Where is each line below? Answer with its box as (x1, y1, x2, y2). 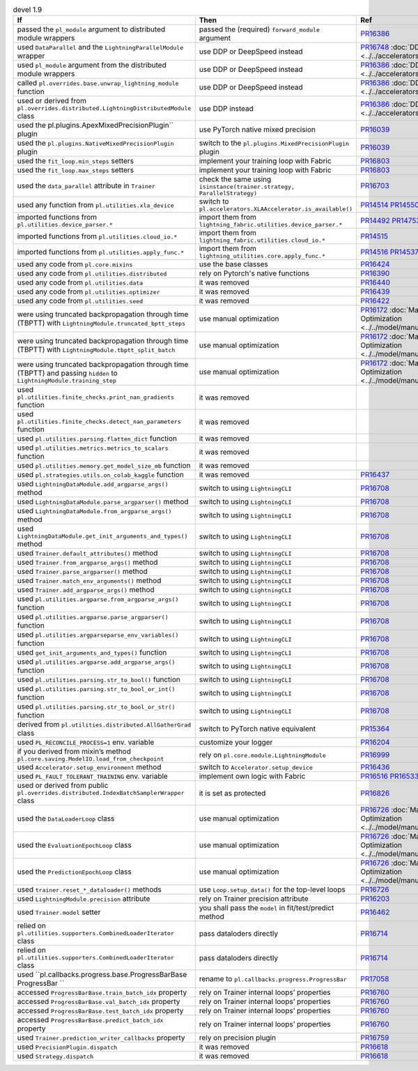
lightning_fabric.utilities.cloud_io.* (199, 237, 325, 244)
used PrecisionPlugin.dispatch (17, 1042, 118, 1052)
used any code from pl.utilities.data (17, 278, 144, 287)
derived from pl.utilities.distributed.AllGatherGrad (17, 720, 192, 729)
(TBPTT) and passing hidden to (17, 368, 118, 378)
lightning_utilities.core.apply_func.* (199, 252, 325, 260)
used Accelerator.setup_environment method (17, 762, 162, 772)
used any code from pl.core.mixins (17, 259, 133, 269)
